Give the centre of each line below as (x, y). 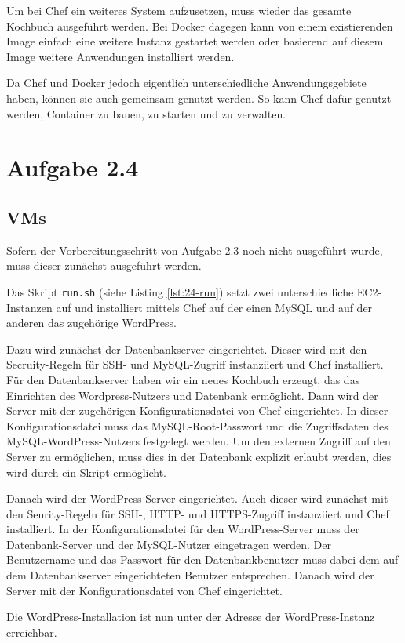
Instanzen (29, 307)
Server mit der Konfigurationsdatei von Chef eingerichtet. (144, 590)
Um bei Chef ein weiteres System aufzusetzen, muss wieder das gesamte (179, 10)
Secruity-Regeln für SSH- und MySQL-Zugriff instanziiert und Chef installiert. (195, 364)
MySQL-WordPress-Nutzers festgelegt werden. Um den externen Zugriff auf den (199, 441)
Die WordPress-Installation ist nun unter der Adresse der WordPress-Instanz (191, 617)
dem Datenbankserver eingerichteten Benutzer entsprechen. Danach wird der (190, 575)
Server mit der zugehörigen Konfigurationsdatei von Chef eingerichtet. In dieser (197, 411)
